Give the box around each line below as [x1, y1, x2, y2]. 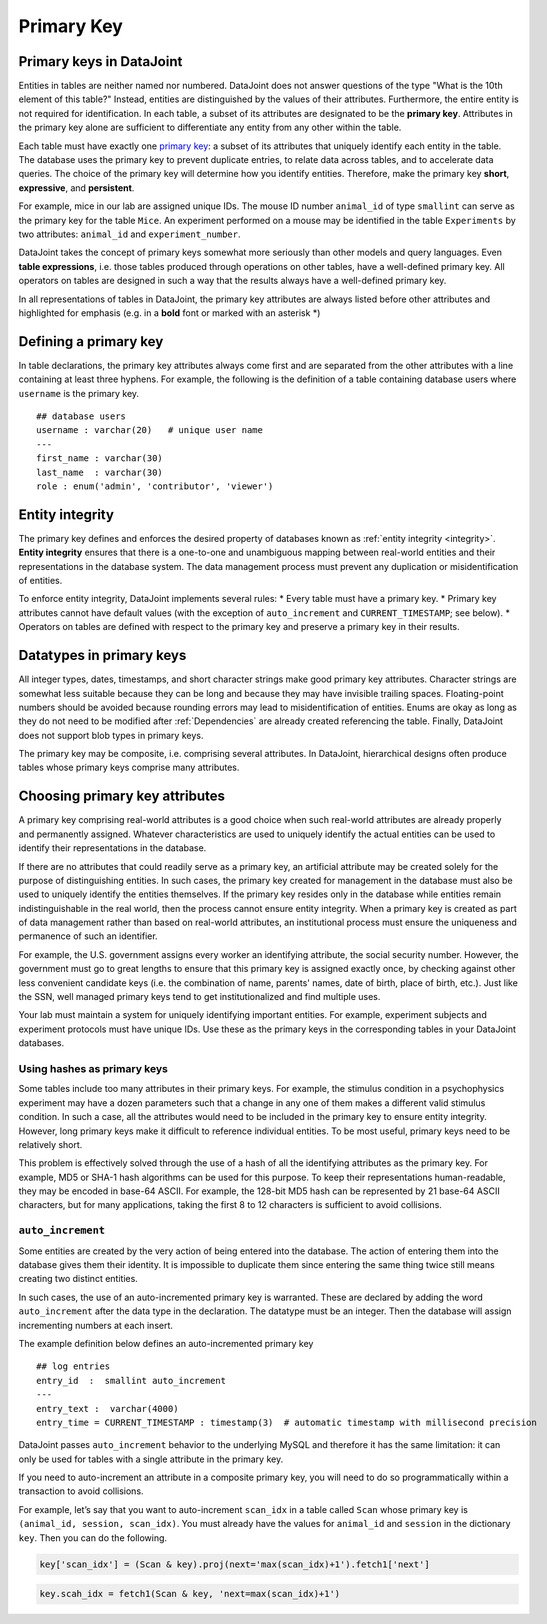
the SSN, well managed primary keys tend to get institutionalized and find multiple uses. [18, 991, 381, 1003]
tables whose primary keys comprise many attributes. [18, 761, 240, 774]
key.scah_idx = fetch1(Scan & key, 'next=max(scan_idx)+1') [39, 1588, 341, 1600]
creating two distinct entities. [18, 1273, 139, 1285]
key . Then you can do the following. [18, 1531, 168, 1544]
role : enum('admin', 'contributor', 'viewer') [36, 480, 274, 492]
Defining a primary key [18, 333, 164, 350]
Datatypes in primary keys [18, 647, 187, 664]
